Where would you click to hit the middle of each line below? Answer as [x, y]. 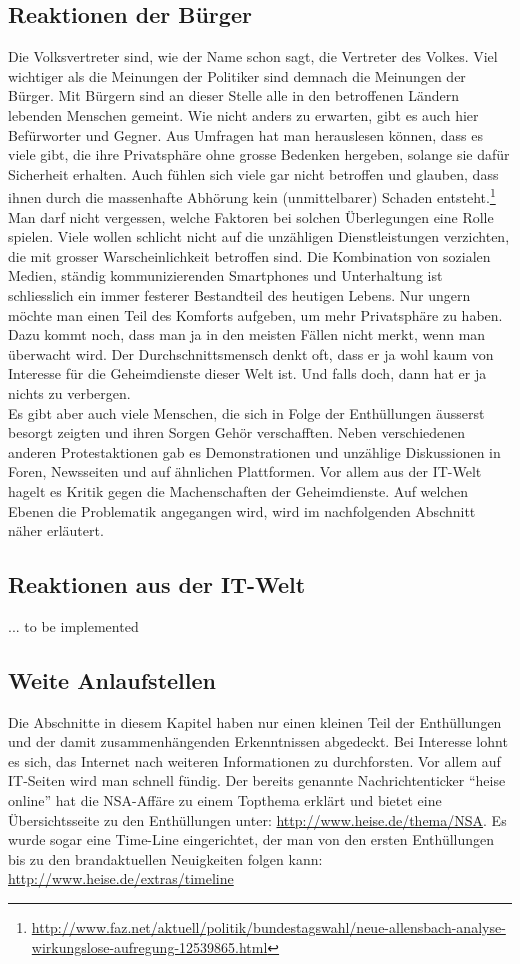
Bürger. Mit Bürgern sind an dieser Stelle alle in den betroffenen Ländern [233, 95]
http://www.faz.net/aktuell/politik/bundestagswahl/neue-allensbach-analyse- [268, 927]
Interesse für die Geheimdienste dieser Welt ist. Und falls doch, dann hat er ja [247, 373]
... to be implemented [73, 625]
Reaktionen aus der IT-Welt [157, 584]
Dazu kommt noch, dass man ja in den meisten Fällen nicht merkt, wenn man [247, 334]
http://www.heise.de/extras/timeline [121, 878]
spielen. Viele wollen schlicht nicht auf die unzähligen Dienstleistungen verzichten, [259, 236]
